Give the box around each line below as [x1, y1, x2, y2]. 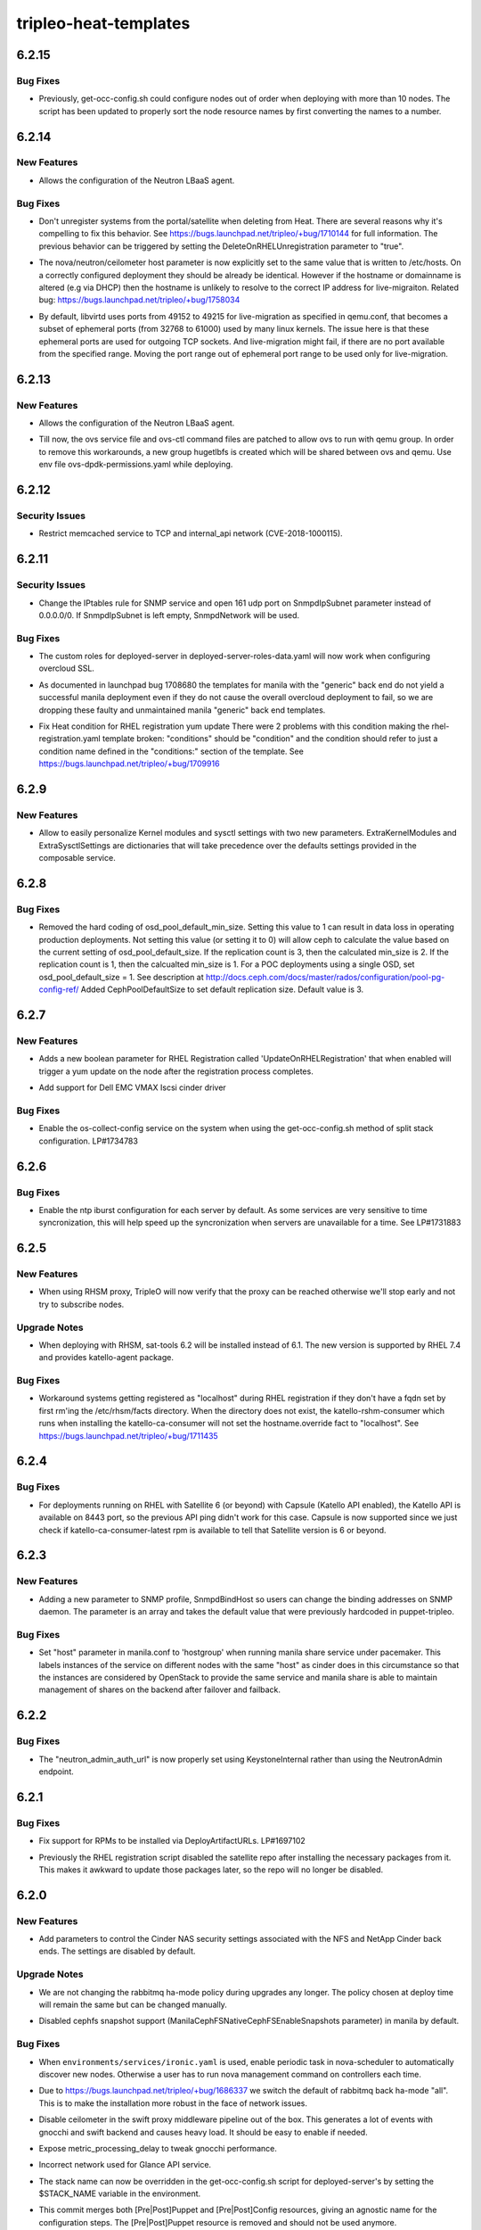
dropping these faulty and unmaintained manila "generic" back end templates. [38, 705, 326, 715]
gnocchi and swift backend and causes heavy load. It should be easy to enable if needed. [38, 2127, 369, 2137]
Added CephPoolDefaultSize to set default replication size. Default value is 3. [80, 984, 364, 995]
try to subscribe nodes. [38, 1299, 125, 1309]
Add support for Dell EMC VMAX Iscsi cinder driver [38, 1082, 226, 1093]
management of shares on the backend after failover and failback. [38, 1684, 281, 1695]
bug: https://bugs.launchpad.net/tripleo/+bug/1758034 [38, 294, 240, 305]
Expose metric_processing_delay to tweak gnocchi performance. [38, 2143, 278, 2153]
